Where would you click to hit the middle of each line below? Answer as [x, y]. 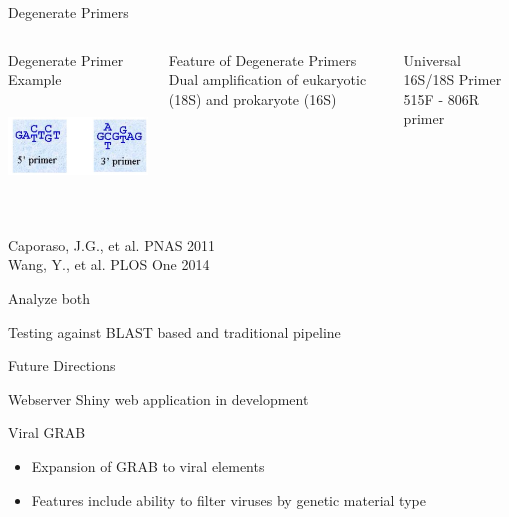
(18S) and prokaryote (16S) [252, 98]
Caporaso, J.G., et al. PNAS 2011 [112, 244]
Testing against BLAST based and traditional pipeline [174, 331]
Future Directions [62, 365]
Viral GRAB [47, 432]
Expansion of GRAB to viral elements [148, 465]
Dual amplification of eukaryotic [267, 79]
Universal [432, 59]
